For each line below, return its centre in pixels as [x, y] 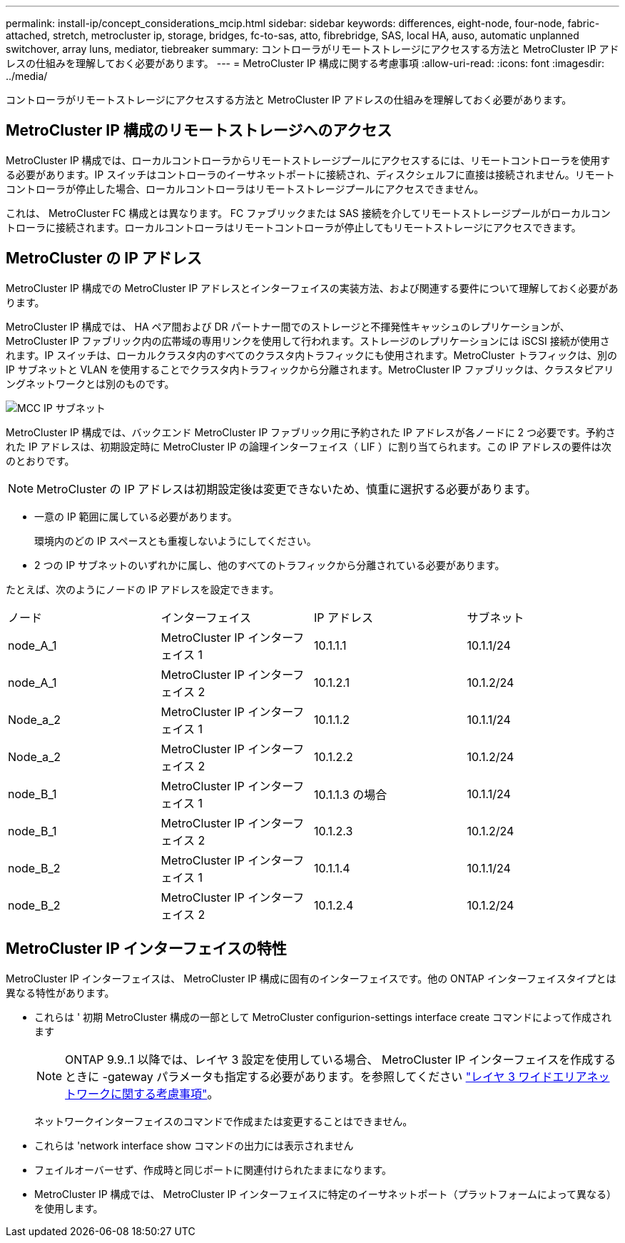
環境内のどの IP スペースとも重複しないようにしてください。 [176, 540]
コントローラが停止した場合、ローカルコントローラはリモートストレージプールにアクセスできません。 [245, 188]
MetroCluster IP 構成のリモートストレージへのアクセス [199, 131]
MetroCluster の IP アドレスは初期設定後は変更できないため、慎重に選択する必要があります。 [286, 489]
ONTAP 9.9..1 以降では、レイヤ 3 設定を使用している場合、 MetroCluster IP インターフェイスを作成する [341, 1059]
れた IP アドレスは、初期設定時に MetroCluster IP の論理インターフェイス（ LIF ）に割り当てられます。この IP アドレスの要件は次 [309, 446]
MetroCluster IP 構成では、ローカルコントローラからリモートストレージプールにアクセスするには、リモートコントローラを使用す [308, 160]
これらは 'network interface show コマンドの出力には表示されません [194, 1145]
